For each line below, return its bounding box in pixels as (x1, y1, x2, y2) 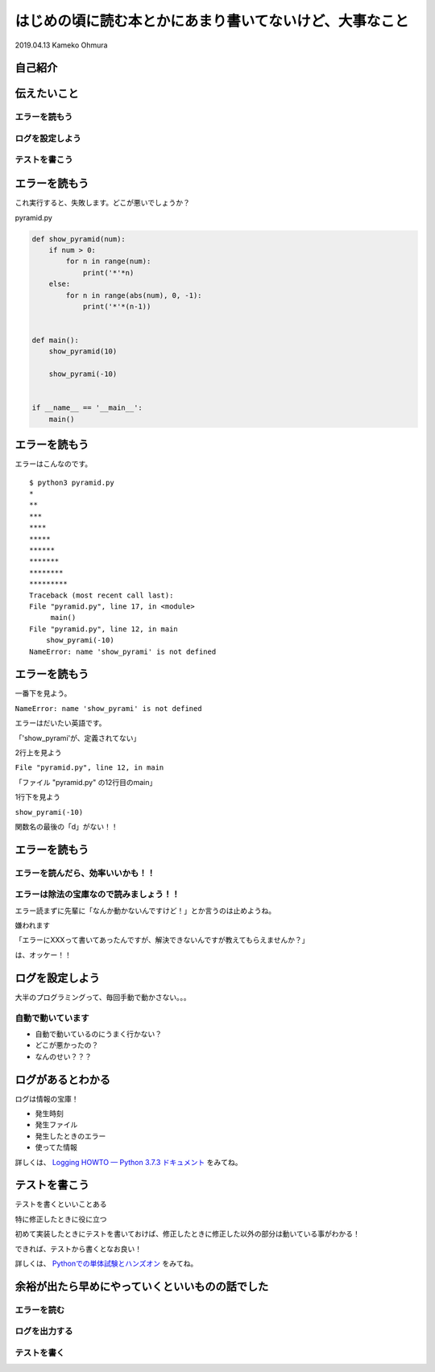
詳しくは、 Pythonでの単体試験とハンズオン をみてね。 (14, 1258, 198, 1268)
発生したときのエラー (35, 1131, 106, 1141)
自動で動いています (14, 1012, 89, 1023)
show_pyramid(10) (48, 347, 118, 356)
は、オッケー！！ (14, 950, 72, 960)
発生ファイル (35, 1120, 78, 1130)
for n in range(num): (65, 257, 151, 266)
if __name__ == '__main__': (31, 403, 143, 412)
